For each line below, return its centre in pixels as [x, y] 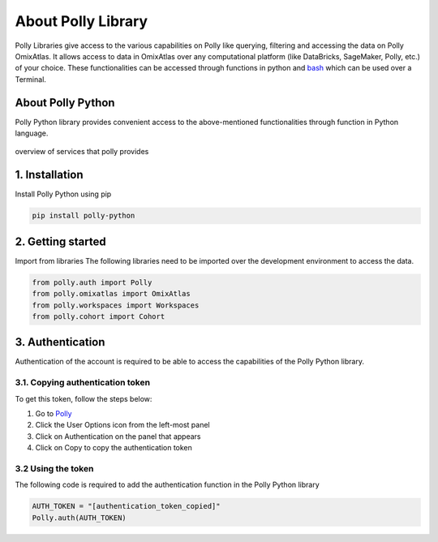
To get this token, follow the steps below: [84, 398]
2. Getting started [60, 241]
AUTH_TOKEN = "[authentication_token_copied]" [126, 506]
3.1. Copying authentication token [82, 383]
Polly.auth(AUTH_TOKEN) [79, 518]
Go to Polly [54, 413]
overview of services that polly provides [82, 152]
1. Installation [49, 175]
